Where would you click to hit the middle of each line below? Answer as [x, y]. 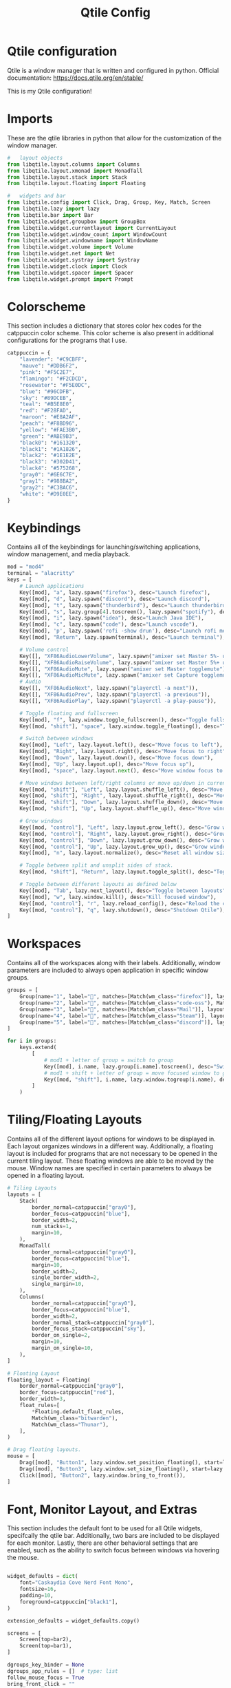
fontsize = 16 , [38, 1589]
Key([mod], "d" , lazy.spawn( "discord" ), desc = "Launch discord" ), [115, 599]
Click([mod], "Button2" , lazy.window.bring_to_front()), [103, 1475]
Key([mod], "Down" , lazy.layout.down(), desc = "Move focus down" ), [117, 758]
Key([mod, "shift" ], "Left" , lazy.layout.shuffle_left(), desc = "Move [121, 790]
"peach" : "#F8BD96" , [49, 424]
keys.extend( [38, 1048]
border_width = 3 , [43, 1399]
